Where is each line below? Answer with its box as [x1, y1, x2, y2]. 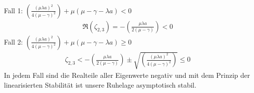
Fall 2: [4, 36, 23, 46]
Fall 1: [4, 5, 23, 15]
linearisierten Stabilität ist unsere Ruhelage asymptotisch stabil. [4, 79, 197, 90]
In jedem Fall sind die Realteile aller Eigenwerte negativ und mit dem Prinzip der [4, 70, 250, 80]
